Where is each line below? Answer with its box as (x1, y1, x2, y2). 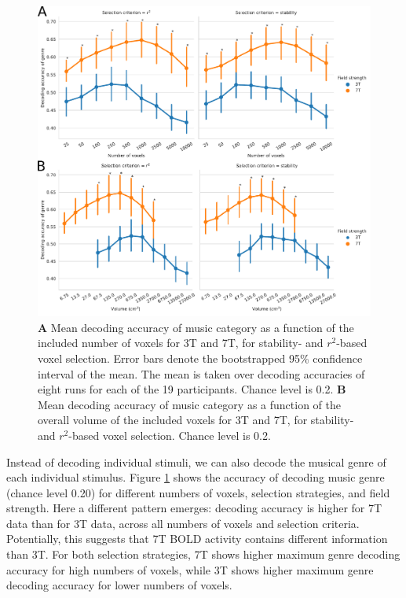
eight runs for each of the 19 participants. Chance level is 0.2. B (38, 381, 346, 397)
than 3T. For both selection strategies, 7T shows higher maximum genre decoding (6, 546, 401, 563)
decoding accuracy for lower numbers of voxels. (6, 577, 232, 593)
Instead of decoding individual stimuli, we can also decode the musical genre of (6, 453, 386, 470)
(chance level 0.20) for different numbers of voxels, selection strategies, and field (6, 484, 390, 500)
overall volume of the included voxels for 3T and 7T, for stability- (38, 412, 354, 428)
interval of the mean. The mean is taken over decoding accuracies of (38, 365, 365, 382)
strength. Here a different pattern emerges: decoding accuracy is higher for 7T (6, 500, 382, 516)
